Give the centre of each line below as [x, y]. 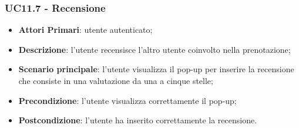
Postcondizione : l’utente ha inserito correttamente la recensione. [138, 120]
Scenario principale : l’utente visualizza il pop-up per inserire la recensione [156, 69]
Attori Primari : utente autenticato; [85, 30]
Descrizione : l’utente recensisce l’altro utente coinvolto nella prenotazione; [154, 49]
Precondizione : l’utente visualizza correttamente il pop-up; [127, 100]
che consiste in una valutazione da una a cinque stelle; [116, 80]
